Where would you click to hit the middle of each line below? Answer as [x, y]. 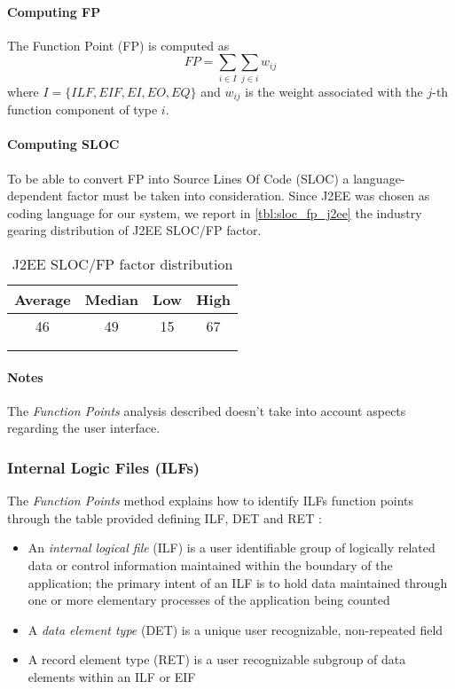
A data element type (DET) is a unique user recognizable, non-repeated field [235, 629]
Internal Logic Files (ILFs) [104, 467]
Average [43, 299]
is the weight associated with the [334, 91]
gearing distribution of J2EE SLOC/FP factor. [134, 230]
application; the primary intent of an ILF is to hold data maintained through [238, 582]
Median [112, 299]
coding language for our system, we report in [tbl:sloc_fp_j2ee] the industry [215, 212]
